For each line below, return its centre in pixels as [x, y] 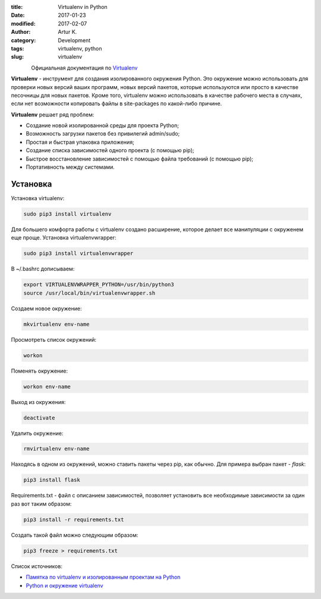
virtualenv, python [80, 48]
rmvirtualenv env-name [56, 449]
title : [17, 7]
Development [74, 40]
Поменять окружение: [40, 371]
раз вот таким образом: [41, 504]
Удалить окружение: [37, 433]
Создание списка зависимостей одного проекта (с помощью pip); [110, 150]
